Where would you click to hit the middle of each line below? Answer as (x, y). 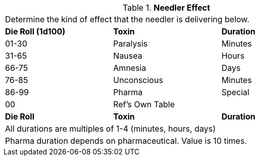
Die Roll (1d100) (35, 31)
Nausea (128, 56)
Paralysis (131, 44)
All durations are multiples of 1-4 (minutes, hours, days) (111, 129)
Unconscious (138, 80)
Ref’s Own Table (144, 104)
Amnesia (130, 68)
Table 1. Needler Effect (166, 8)
